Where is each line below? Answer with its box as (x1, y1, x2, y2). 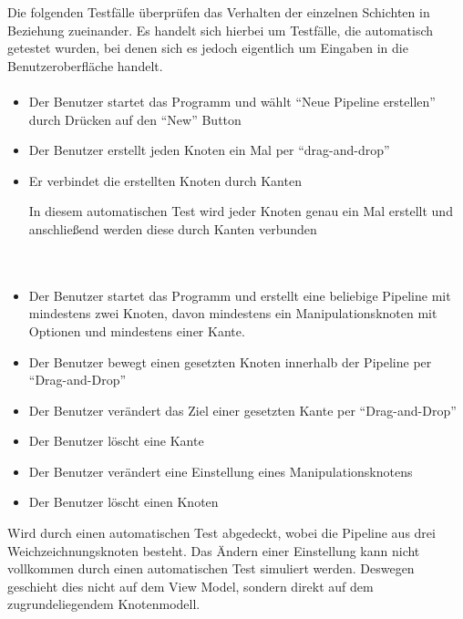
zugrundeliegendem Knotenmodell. (7, 594, 201, 614)
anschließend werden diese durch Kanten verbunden (28, 219, 317, 238)
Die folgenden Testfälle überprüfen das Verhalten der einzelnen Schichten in (7, 3, 430, 21)
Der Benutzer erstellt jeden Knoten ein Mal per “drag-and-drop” (28, 140, 390, 160)
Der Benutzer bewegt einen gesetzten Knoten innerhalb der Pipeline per (28, 352, 432, 371)
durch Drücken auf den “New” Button (28, 109, 242, 129)
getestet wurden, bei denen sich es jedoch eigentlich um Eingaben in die (7, 38, 408, 57)
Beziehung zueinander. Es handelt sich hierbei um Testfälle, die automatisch (7, 20, 434, 39)
